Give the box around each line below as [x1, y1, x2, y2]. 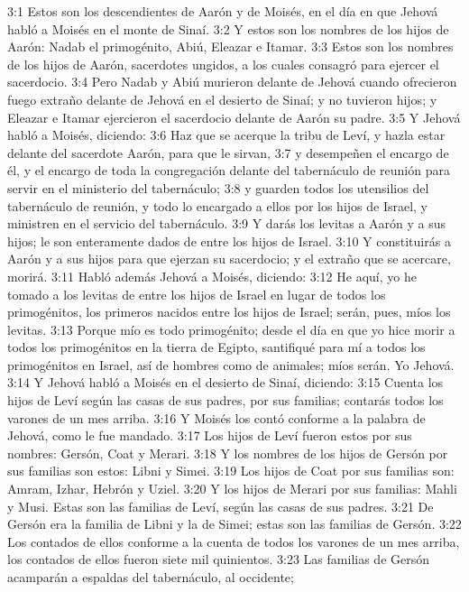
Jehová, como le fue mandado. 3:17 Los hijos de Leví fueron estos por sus [7, 426, 412, 445]
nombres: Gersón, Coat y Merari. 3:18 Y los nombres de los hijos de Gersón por [7, 443, 448, 462]
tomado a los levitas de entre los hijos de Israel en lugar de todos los [7, 284, 386, 303]
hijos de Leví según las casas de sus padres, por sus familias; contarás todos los [7, 391, 444, 410]
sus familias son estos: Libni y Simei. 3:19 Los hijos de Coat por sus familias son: [7, 461, 455, 480]
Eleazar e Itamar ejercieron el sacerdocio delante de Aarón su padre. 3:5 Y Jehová [7, 107, 461, 126]
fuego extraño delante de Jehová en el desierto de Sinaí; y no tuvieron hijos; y [7, 89, 437, 108]
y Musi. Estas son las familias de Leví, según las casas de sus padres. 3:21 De [7, 496, 434, 515]
